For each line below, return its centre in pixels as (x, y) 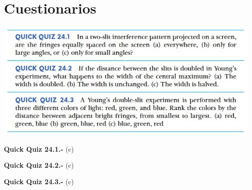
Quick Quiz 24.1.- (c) (39, 149)
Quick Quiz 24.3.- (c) (39, 181)
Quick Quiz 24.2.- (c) (39, 165)
